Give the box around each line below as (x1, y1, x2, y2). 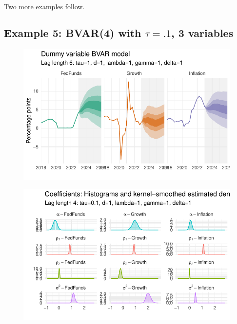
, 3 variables (171, 25, 234, 40)
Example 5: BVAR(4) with (4, 25, 141, 40)
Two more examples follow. (4, 1, 85, 11)
